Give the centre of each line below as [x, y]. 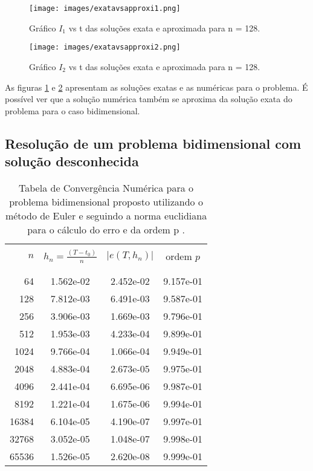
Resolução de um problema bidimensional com [153, 143]
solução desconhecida [72, 161]
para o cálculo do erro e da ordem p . [106, 229]
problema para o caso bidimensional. [73, 110]
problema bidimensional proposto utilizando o [106, 201]
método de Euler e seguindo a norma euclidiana [106, 215]
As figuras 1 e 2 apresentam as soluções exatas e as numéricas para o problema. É [156, 87]
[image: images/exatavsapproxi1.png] [105, 8]
